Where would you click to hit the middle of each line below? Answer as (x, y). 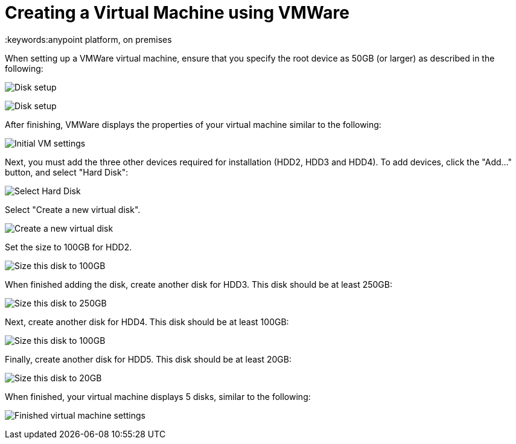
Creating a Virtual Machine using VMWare (177, 13)
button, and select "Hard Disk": (67, 172)
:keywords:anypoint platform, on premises (88, 39)
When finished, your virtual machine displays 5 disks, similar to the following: (158, 396)
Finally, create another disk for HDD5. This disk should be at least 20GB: (148, 359)
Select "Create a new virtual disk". (73, 209)
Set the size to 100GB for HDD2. (68, 247)
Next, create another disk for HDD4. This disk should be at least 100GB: (147, 322)
